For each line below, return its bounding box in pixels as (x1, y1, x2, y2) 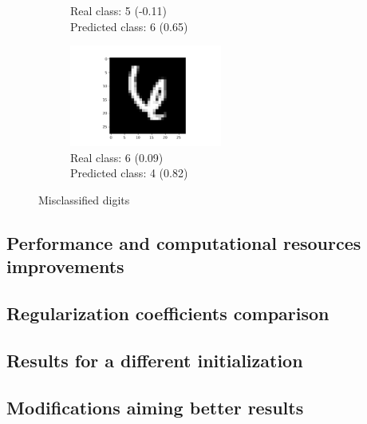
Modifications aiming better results (6, 394, 304, 419)
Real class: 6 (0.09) (70, 149, 164, 165)
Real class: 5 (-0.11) (70, 2, 167, 18)
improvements (6, 254, 124, 279)
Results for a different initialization (6, 347, 303, 372)
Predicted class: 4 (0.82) (70, 164, 188, 181)
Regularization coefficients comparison (6, 300, 330, 325)
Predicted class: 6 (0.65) (70, 18, 188, 34)
